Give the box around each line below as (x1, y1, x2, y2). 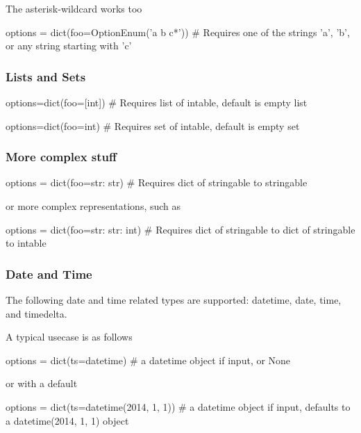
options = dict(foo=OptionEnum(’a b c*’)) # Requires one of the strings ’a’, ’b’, (6, 24, 350, 39)
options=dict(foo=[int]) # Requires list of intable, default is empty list (6, 95, 308, 109)
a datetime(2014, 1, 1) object (6, 413, 129, 427)
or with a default (6, 376, 78, 391)
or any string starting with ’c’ (6, 38, 132, 53)
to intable (6, 236, 47, 250)
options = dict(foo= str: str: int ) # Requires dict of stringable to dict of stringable (6, 222, 355, 236)
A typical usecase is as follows (6, 329, 133, 344)
